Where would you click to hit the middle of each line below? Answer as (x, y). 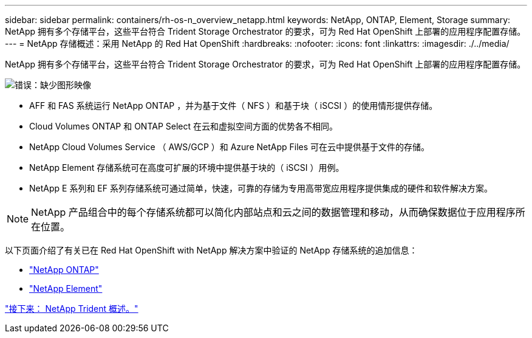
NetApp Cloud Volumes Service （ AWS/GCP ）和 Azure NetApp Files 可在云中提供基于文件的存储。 (230, 147)
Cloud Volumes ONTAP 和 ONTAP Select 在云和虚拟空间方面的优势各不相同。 (183, 126)
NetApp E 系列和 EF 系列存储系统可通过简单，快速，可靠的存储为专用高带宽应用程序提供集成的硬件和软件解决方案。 (261, 188)
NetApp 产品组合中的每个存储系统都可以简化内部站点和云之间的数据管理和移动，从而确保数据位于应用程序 (273, 212)
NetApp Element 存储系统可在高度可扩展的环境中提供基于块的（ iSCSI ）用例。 (187, 167)
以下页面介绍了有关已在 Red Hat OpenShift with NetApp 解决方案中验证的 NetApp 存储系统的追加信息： (211, 250)
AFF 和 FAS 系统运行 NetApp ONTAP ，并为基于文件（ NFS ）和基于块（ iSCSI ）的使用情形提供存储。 (234, 105)
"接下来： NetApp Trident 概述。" (72, 309)
